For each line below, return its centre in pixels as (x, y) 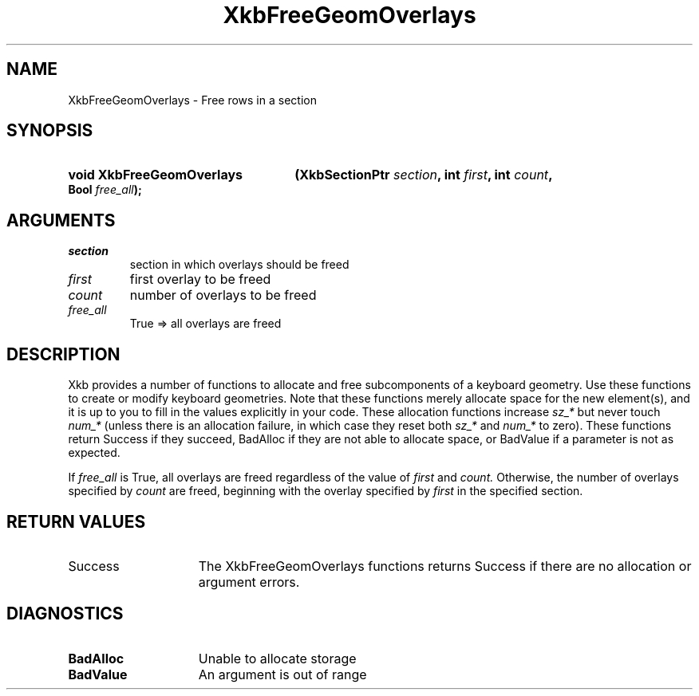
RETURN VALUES (76, 521)
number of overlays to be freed (223, 295)
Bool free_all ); (105, 190)
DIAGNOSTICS (65, 614)
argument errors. (249, 582)
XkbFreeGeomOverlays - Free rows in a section (192, 100)
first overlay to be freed (200, 279)
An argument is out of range (282, 674)
